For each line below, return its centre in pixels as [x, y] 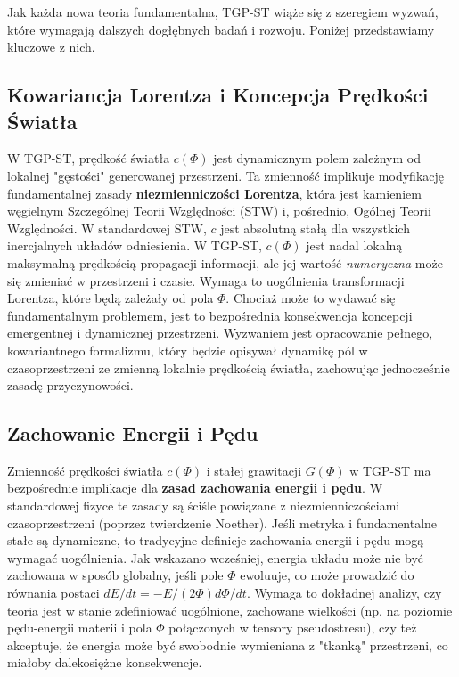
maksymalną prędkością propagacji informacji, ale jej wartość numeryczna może [225, 262]
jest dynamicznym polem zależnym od [317, 158]
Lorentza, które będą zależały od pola [111, 298]
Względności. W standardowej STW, [107, 228]
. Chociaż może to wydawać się [311, 298]
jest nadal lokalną [354, 245]
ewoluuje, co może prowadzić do [327, 575]
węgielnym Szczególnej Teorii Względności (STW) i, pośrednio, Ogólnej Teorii [219, 211]
